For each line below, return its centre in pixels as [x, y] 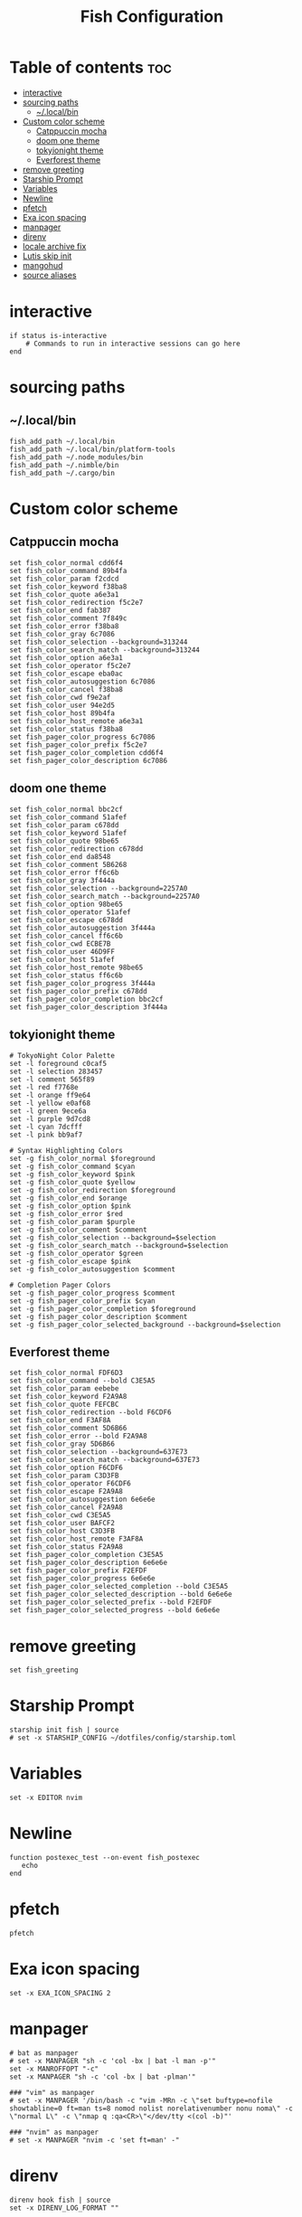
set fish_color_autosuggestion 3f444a [82, 928]
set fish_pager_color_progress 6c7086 [82, 737]
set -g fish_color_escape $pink [70, 1261]
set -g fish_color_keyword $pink [72, 1174]
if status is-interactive [58, 335]
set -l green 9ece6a [48, 1111]
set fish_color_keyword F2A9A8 [68, 1397]
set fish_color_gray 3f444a [62, 880]
